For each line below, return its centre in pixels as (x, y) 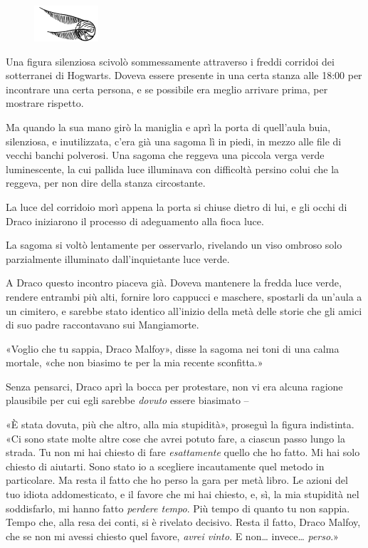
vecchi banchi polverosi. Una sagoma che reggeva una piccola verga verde (165, 155)
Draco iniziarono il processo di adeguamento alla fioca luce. (135, 221)
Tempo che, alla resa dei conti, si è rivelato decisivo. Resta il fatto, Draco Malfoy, (183, 522)
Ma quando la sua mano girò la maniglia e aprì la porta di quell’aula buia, (168, 126)
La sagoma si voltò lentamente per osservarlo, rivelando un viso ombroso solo (174, 245)
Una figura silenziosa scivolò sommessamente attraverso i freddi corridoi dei (170, 61)
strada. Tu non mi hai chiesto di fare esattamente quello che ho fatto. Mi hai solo (183, 452)
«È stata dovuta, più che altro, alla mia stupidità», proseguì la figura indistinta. (180, 424)
